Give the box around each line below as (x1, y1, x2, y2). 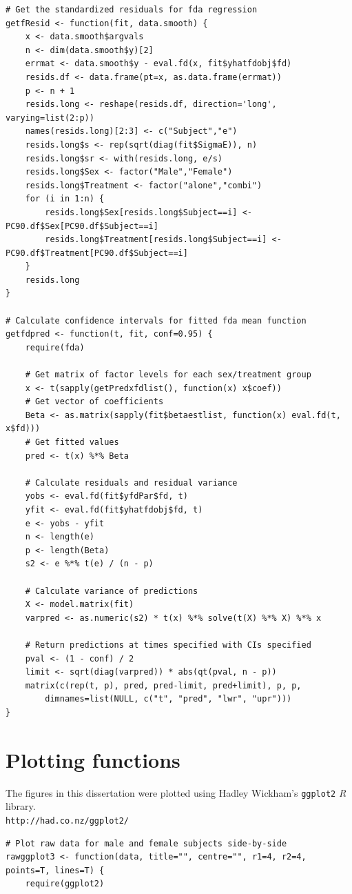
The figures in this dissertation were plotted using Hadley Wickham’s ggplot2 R (6, 785, 346, 799)
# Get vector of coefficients (25, 397, 164, 407)
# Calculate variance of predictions (25, 586, 198, 596)
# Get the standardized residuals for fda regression (6, 5, 258, 14)
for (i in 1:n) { (25, 194, 105, 204)
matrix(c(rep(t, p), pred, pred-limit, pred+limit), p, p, (25, 680, 302, 691)
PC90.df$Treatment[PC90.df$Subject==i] (6, 248, 188, 258)
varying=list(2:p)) (6, 112, 94, 123)
